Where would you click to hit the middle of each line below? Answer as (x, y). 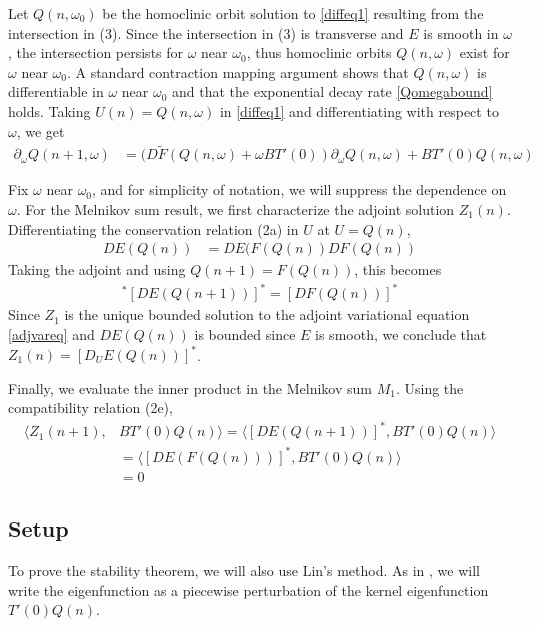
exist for (484, 52)
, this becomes (398, 269)
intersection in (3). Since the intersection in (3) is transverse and (206, 32)
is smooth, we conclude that (401, 333)
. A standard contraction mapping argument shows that (237, 71)
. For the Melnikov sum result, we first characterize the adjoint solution (235, 209)
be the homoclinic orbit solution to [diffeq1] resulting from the (293, 13)
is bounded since (245, 333)
